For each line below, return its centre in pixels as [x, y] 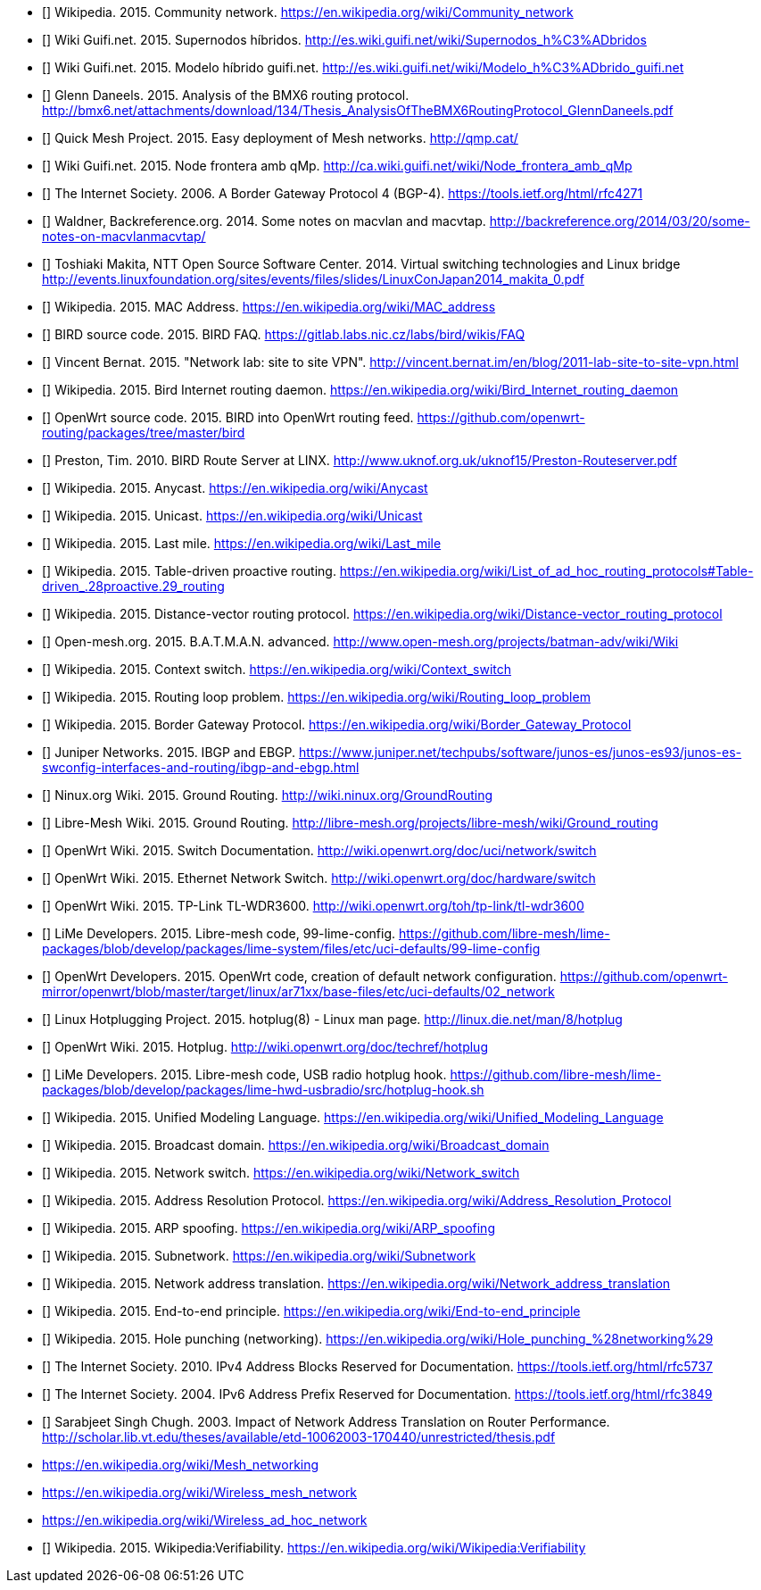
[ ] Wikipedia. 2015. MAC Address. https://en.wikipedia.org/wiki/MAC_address [269, 307]
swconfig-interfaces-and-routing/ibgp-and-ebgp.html [201, 767]
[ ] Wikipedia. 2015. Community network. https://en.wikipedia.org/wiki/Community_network [308, 12]
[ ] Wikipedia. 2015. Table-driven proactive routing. [189, 571]
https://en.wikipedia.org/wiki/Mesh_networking [181, 1465]
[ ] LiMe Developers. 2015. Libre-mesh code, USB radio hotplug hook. [244, 1074]
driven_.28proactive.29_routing [133, 586]
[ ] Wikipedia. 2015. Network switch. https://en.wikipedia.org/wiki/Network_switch [281, 1173]
